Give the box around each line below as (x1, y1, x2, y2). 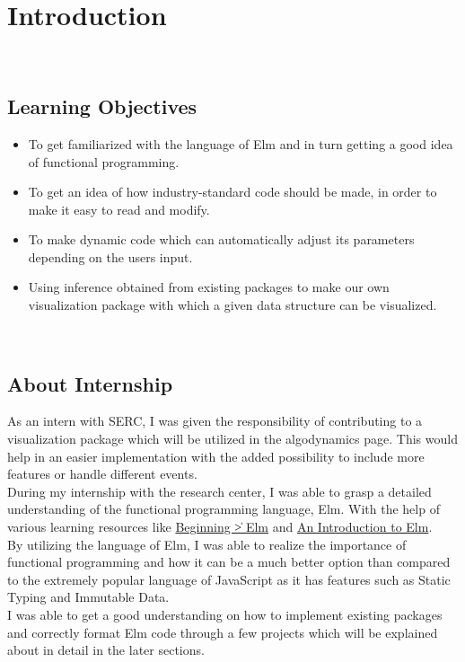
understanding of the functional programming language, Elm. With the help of (7, 499, 440, 518)
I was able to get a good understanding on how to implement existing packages (7, 605, 443, 623)
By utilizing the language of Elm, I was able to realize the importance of (7, 534, 407, 553)
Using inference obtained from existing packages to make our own (28, 278, 390, 296)
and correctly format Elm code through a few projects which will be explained (7, 622, 438, 641)
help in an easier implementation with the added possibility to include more (7, 446, 425, 465)
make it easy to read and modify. (28, 199, 210, 218)
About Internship (7, 369, 173, 397)
